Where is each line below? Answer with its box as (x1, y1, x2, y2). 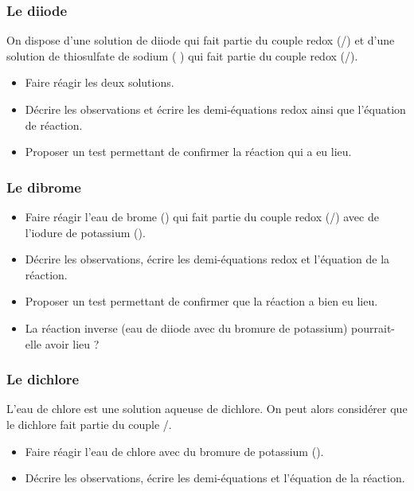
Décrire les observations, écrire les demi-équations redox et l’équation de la (25, 251, 390, 267)
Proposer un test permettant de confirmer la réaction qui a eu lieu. (25, 143, 352, 160)
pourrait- (351, 319, 396, 336)
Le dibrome (6, 177, 81, 197)
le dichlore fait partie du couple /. (6, 415, 172, 432)
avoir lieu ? (45, 335, 100, 352)
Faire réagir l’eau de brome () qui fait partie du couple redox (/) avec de (25, 208, 379, 224)
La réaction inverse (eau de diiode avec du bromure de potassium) (25, 319, 348, 336)
